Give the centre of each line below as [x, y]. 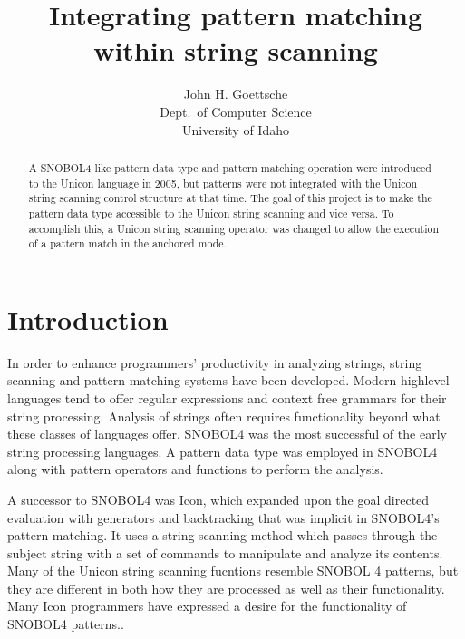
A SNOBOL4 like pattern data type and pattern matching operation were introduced [230, 167]
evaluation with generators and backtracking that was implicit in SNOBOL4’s [223, 517]
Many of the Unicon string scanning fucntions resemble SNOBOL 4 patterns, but [233, 571]
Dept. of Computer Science [236, 111]
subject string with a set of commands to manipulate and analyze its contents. [225, 552]
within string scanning [236, 50]
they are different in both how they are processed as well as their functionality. [226, 588]
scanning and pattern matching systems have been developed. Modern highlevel [228, 380]
